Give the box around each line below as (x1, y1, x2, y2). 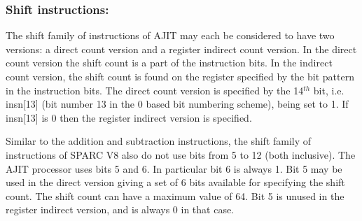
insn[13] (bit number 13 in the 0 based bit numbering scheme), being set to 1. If (6, 97, 349, 111)
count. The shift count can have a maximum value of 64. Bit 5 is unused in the (6, 188, 344, 203)
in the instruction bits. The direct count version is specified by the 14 (6, 83, 304, 97)
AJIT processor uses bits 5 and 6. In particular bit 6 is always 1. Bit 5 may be (6, 161, 342, 176)
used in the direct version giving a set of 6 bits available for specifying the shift (6, 175, 345, 190)
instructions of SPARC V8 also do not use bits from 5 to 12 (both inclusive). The (6, 147, 356, 162)
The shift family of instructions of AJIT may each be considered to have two (6, 28, 335, 43)
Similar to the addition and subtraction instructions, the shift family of (6, 134, 312, 148)
